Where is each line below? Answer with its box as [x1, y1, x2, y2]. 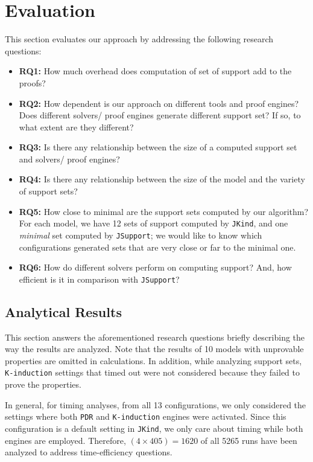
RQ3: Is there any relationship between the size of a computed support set [19, 141, 297, 153]
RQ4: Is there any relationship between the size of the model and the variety [19, 173, 305, 185]
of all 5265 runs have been [200, 434, 297, 446]
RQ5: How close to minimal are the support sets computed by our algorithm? [19, 205, 309, 217]
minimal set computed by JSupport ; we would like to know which [19, 228, 262, 241]
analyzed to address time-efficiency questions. [5, 446, 172, 458]
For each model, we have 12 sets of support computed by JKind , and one [19, 217, 288, 229]
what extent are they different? [19, 120, 134, 133]
